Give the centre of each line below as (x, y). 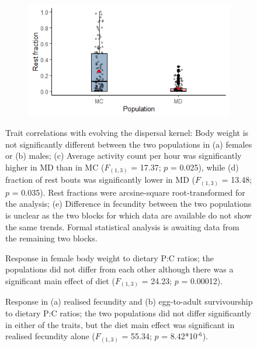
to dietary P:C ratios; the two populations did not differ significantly (128, 313)
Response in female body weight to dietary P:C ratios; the (110, 257)
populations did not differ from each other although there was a (119, 269)
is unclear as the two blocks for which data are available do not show (128, 215)
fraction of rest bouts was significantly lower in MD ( (100, 180)
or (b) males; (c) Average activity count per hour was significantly (124, 156)
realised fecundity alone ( (50, 336)
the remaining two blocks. (51, 238)
